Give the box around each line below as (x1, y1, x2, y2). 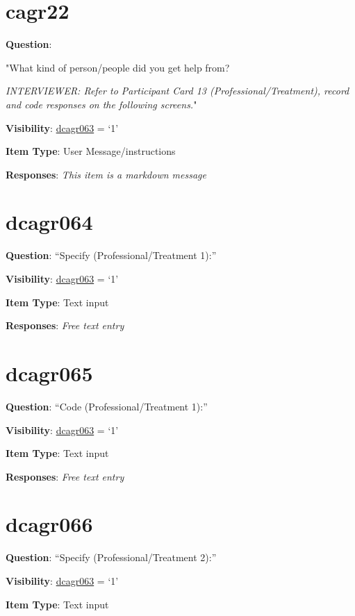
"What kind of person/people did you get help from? (6, 60, 230, 74)
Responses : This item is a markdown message (6, 167, 206, 181)
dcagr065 (6, 358, 93, 387)
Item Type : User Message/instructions (6, 144, 176, 158)
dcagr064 (6, 208, 93, 236)
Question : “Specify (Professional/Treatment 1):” (6, 248, 217, 263)
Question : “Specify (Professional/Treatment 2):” (6, 550, 217, 565)
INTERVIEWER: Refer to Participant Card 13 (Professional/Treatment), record (6, 83, 349, 98)
